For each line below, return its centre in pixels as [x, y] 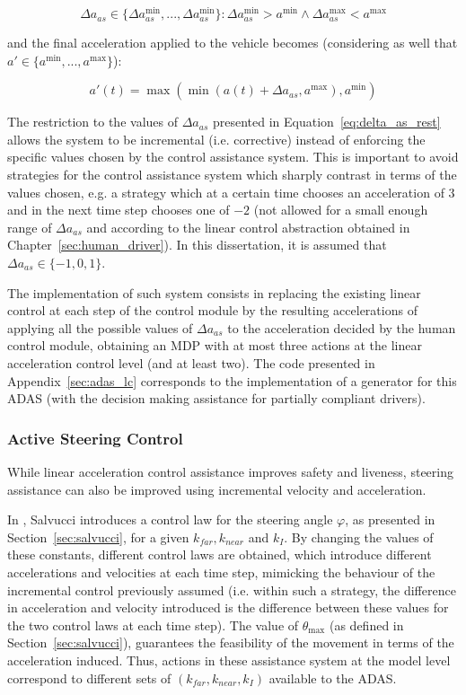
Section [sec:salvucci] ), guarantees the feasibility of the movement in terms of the [231, 642]
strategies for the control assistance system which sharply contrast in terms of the [232, 175]
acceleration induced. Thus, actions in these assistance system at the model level [229, 660]
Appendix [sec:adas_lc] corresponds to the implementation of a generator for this [232, 380]
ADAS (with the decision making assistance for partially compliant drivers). [216, 398]
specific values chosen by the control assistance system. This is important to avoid [233, 157]
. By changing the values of [359, 537]
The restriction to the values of [92, 122]
